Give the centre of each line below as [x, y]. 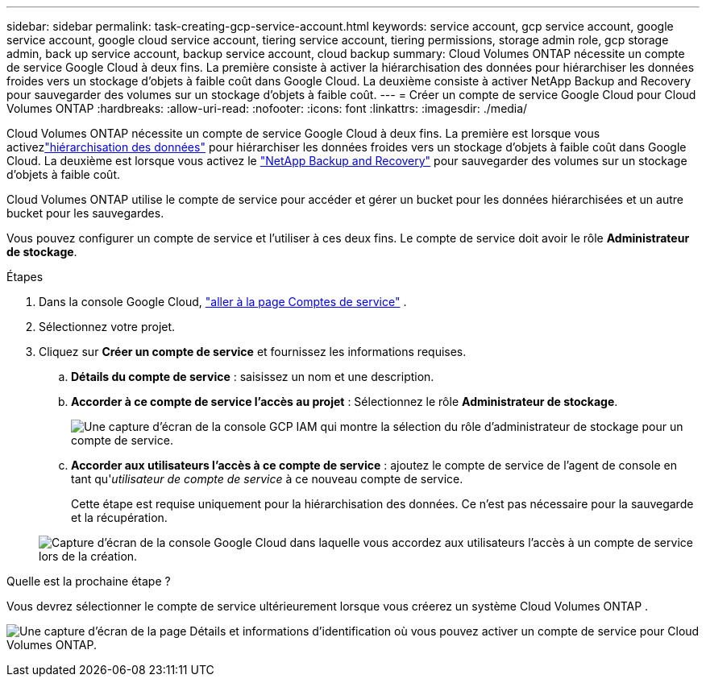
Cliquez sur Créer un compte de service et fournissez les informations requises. [253, 352]
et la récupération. [119, 517]
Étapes [25, 277]
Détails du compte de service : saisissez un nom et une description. [253, 377]
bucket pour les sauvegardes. [85, 213]
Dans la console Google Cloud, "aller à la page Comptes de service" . [223, 302]
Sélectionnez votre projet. [107, 327]
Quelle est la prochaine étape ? [89, 581]
